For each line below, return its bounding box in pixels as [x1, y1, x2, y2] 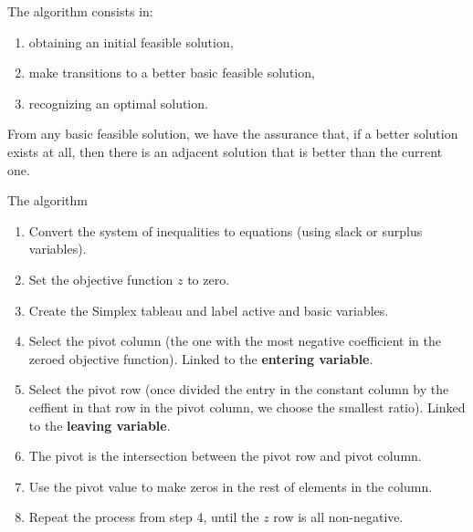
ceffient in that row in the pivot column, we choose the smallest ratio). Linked [28, 397, 466, 416]
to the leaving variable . [28, 415, 171, 434]
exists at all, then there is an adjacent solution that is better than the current [7, 141, 443, 161]
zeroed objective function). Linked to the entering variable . [28, 349, 373, 368]
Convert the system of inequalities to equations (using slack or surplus [28, 221, 423, 240]
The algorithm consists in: [7, 2, 153, 20]
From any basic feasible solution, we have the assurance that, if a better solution [7, 124, 458, 143]
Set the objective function [28, 269, 173, 288]
